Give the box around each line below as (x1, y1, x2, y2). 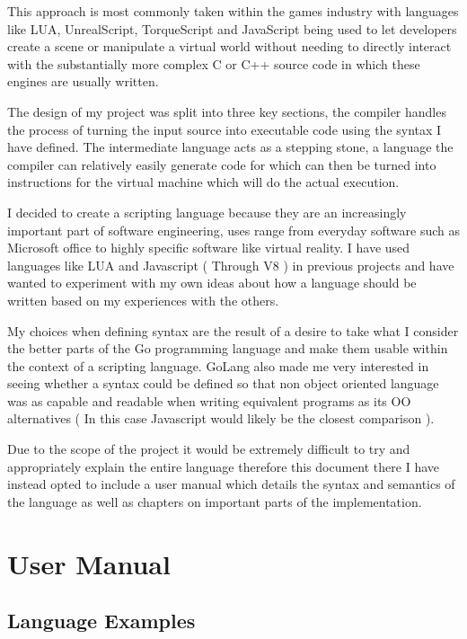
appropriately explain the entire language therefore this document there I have (7, 457, 439, 475)
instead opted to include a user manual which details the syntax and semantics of (7, 475, 455, 493)
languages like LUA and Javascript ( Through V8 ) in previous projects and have (7, 255, 454, 274)
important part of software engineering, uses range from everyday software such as (7, 220, 460, 239)
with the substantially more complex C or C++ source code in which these (7, 54, 420, 73)
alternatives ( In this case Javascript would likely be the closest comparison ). (7, 409, 435, 428)
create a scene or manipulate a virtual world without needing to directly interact (7, 37, 452, 56)
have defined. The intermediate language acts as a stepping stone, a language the (7, 138, 454, 156)
